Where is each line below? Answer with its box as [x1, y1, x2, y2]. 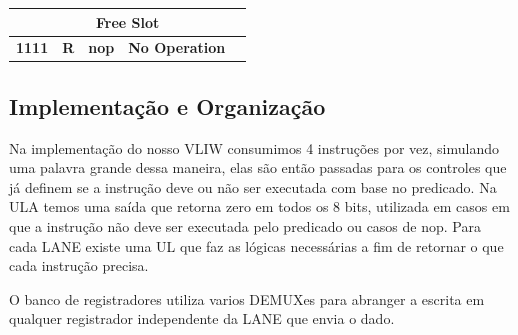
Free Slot [96, 11, 160, 32]
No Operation [128, 37, 226, 58]
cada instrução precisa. [9, 255, 149, 276]
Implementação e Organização [9, 90, 326, 121]
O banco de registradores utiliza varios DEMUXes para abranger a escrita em [9, 288, 485, 309]
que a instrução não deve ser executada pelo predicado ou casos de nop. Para [9, 216, 481, 237]
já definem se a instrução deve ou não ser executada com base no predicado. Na [9, 176, 497, 197]
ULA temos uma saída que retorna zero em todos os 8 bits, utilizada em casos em [9, 196, 510, 217]
